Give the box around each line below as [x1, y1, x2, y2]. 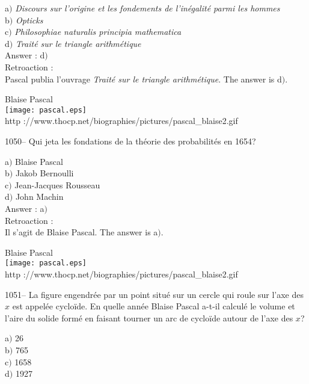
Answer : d [5, 49, 45, 61]
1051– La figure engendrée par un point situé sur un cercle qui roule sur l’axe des [5, 288, 304, 300]
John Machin [15, 190, 64, 203]
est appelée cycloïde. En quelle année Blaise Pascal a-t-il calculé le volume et [12, 300, 295, 312]
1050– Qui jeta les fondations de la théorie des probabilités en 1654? [5, 135, 256, 147]
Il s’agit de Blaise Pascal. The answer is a [5, 226, 158, 238]
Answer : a [5, 202, 44, 214]
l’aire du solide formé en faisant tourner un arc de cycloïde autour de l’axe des [5, 311, 293, 324]
